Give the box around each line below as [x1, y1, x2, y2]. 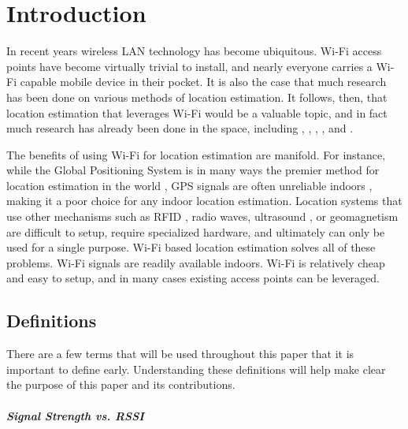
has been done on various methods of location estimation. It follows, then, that [6, 88, 388, 105]
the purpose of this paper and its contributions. [6, 376, 236, 393]
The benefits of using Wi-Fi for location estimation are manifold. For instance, [6, 146, 386, 162]
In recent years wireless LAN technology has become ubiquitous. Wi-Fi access [6, 43, 382, 59]
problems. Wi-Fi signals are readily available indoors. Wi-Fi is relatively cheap [6, 254, 385, 270]
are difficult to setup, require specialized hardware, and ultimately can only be [6, 223, 385, 240]
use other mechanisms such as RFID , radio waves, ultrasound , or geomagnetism [6, 208, 399, 225]
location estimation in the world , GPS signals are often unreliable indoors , [6, 177, 373, 193]
